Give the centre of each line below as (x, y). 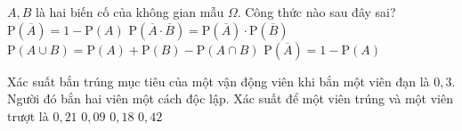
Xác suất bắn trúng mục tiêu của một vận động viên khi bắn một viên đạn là (219, 81)
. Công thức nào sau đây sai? (316, 12)
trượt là (28, 115)
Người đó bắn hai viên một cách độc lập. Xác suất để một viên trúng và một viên (230, 98)
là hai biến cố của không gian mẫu (130, 12)
